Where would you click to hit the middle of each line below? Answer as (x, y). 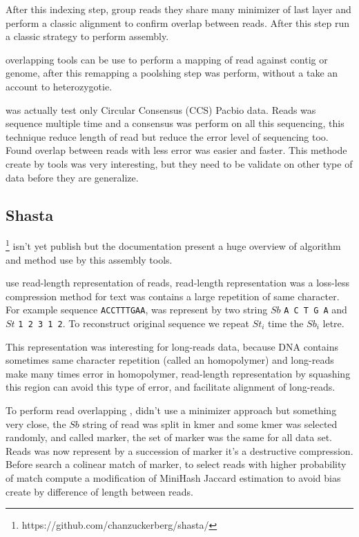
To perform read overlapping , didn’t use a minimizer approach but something (171, 410)
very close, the (36, 423)
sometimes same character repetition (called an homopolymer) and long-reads (170, 360)
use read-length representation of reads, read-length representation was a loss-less (177, 283)
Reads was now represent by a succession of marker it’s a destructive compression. (179, 450)
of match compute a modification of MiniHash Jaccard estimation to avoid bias (173, 478)
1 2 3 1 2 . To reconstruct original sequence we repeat (134, 323)
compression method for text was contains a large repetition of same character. (173, 296)
